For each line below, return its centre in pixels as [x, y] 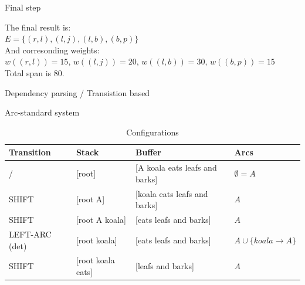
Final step [23, 7]
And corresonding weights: [52, 50]
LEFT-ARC [30, 234]
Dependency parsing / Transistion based [77, 92]
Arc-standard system [42, 112]
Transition [30, 152]
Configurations [152, 132]
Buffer [148, 152]
